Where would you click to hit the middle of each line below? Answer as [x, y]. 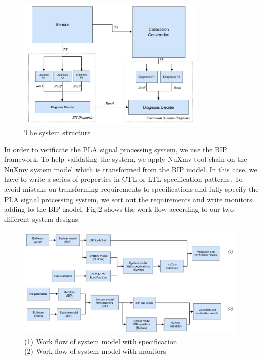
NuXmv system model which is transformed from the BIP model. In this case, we [131, 169]
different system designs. [42, 219]
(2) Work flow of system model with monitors [95, 351]
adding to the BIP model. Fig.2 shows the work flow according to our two [119, 209]
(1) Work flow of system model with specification [101, 341]
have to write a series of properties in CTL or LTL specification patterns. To [123, 179]
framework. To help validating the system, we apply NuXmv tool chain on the [126, 159]
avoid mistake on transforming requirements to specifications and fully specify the [131, 189]
